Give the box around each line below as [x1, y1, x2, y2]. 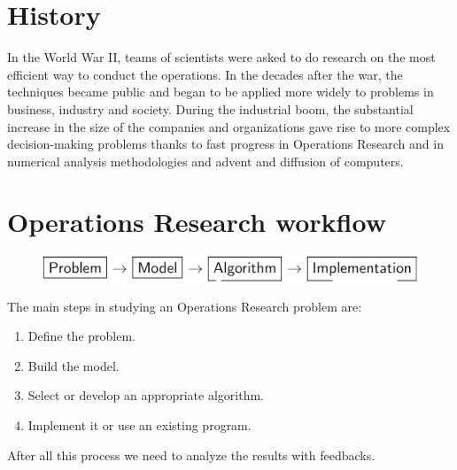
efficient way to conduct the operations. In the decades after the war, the [7, 65, 403, 83]
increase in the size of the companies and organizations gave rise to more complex [7, 117, 451, 135]
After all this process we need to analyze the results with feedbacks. [7, 445, 376, 464]
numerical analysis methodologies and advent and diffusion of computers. [7, 151, 404, 170]
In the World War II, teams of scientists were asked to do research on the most [7, 48, 436, 66]
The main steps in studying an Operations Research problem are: [7, 297, 362, 315]
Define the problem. [27, 327, 136, 345]
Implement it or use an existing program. [27, 415, 252, 434]
